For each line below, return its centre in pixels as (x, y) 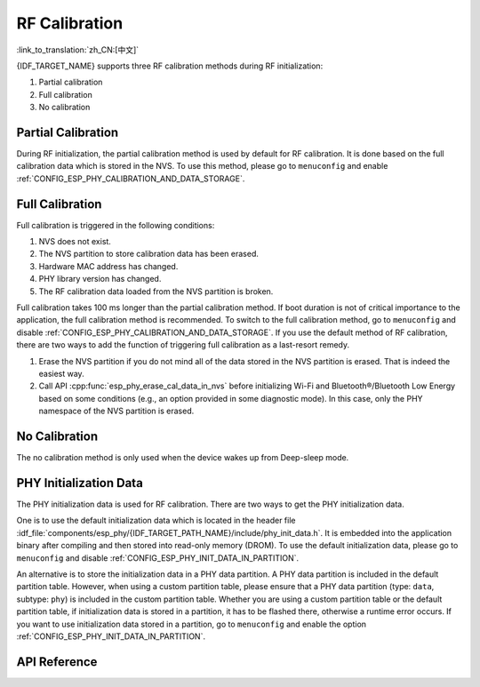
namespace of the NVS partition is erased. (116, 411)
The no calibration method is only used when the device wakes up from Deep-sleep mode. (183, 458)
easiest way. (61, 374)
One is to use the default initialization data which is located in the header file (156, 521)
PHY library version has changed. (100, 279)
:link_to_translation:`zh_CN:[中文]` (78, 50)
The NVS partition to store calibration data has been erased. (149, 254)
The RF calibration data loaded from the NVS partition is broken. (156, 291)
